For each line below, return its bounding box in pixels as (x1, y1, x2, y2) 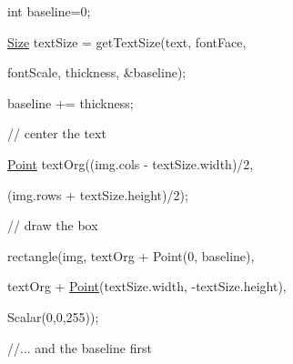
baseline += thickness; (7, 93, 134, 112)
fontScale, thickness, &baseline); (7, 63, 187, 82)
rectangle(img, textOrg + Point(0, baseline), (7, 246, 255, 265)
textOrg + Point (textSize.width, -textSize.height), (7, 277, 287, 296)
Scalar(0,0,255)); (7, 307, 99, 326)
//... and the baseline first (7, 338, 152, 357)
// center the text (7, 124, 106, 143)
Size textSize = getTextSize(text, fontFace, (7, 32, 247, 51)
